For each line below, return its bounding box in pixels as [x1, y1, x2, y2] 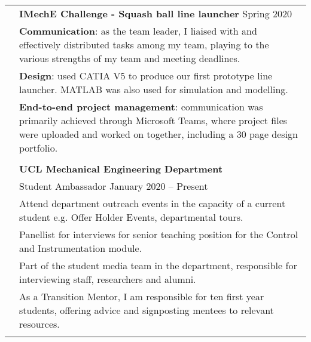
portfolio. [19, 141, 58, 155]
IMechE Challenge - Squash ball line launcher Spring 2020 [19, 7, 292, 20]
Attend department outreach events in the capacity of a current [19, 196, 286, 210]
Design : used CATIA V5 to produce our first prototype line [19, 69, 273, 82]
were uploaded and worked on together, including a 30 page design [19, 127, 298, 141]
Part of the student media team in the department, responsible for [19, 258, 297, 272]
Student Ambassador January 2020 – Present [19, 179, 208, 193]
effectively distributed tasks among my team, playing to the [19, 38, 269, 51]
